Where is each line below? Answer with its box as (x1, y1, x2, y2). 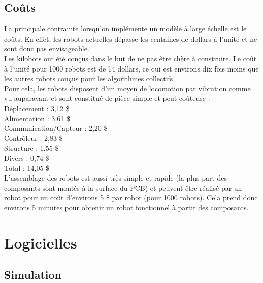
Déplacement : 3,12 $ (4, 102, 70, 113)
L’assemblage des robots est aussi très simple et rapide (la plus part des (4, 172, 227, 183)
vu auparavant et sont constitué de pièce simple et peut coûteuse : (4, 93, 210, 103)
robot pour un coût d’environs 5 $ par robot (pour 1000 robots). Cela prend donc (4, 192, 258, 203)
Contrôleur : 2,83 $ (4, 132, 63, 143)
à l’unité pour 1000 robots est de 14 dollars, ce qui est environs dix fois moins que (4, 63, 259, 74)
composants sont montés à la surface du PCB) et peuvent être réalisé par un (4, 182, 242, 193)
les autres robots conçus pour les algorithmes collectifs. (4, 73, 175, 84)
